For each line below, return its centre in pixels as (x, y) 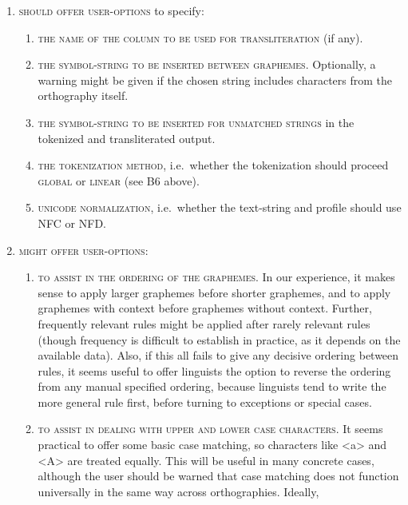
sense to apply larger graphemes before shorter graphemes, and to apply (214, 292)
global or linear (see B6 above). (119, 180)
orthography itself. (83, 95)
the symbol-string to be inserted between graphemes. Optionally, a (207, 64)
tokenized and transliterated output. (127, 138)
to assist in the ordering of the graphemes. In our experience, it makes (216, 277)
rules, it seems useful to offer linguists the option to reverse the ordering (214, 370)
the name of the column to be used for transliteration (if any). (200, 37)
